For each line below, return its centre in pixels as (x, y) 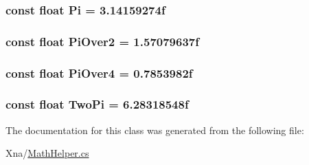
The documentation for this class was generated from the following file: (155, 130)
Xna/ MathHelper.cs (47, 153)
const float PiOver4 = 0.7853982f (99, 73)
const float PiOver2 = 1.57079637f (102, 41)
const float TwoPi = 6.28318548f (97, 104)
